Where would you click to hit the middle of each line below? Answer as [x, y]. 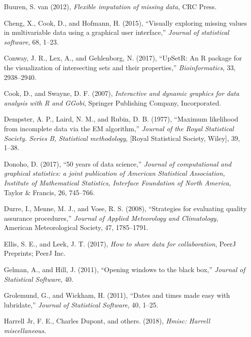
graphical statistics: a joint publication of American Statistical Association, [115, 173]
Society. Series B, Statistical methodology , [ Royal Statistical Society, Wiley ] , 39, [122, 138]
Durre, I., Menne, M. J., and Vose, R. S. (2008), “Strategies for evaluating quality [125, 208]
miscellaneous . [25, 330]
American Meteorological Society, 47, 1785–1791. [76, 227]
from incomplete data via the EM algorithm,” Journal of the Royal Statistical [119, 128]
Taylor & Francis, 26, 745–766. [49, 192]
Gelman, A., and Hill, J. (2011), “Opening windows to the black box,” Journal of [125, 269]
